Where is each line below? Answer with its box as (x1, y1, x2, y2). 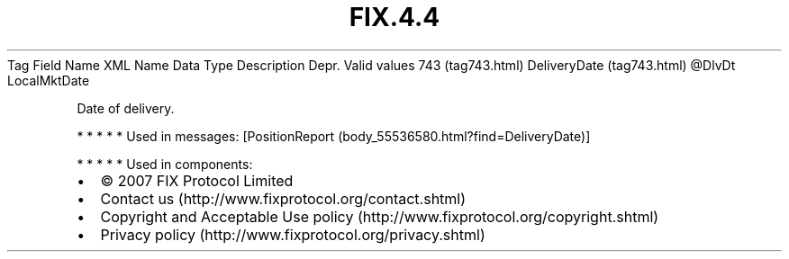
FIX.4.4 (349, 2, 440, 32)
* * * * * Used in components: (77, 156, 253, 172)
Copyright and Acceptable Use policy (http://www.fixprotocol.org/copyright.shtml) (100, 207, 659, 226)
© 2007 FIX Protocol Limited (100, 171, 294, 190)
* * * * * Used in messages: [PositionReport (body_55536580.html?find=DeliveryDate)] (77, 128, 591, 144)
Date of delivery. (77, 100, 175, 116)
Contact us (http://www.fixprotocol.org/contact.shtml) (100, 189, 467, 208)
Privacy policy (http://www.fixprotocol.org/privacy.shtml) (100, 225, 485, 244)
